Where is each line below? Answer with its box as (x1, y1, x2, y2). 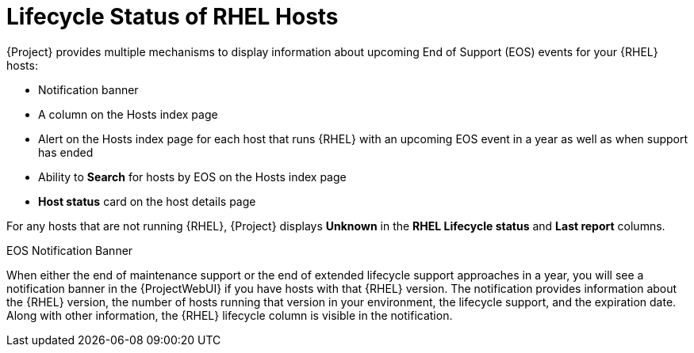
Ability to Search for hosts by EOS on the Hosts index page (38, 169, 347, 184)
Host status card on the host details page (38, 194, 256, 208)
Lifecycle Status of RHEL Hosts (6, 3, 339, 30)
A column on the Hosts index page (38, 107, 218, 121)
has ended (38, 145, 94, 159)
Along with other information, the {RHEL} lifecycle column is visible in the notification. (6, 308, 453, 322)
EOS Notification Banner (6, 243, 133, 257)
